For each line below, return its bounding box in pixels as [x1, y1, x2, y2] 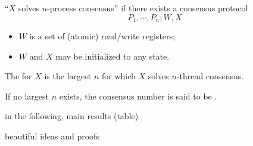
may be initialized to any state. [55, 49, 170, 62]
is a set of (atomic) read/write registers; [29, 30, 175, 42]
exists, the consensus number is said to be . [59, 89, 217, 102]
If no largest [5, 89, 49, 102]
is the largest [44, 70, 92, 82]
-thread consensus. [176, 70, 244, 82]
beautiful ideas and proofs [5, 130, 99, 142]
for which [101, 70, 136, 82]
